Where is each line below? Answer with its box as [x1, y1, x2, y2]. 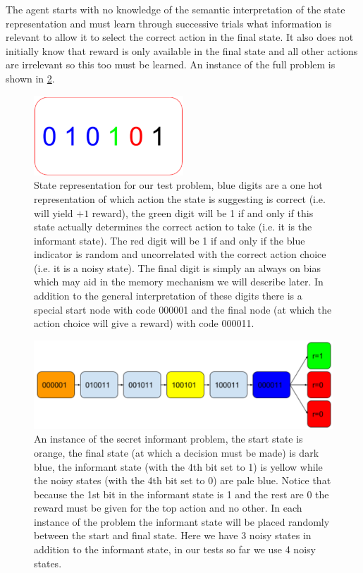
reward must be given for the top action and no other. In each [34, 500, 302, 515]
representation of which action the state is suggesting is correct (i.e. [34, 191, 326, 206]
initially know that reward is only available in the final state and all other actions [6, 43, 358, 58]
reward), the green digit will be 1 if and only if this [92, 205, 314, 220]
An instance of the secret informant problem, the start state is [34, 431, 303, 446]
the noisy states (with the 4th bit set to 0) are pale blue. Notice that [34, 473, 331, 488]
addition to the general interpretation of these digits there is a [34, 288, 302, 303]
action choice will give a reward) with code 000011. [34, 316, 254, 331]
